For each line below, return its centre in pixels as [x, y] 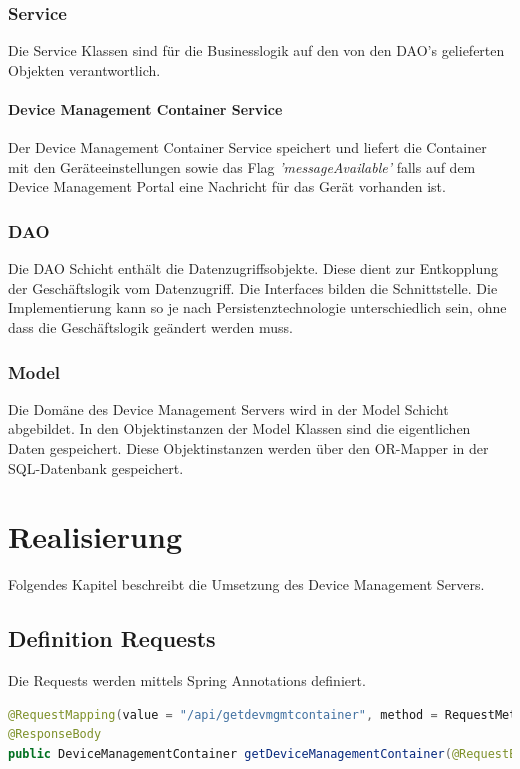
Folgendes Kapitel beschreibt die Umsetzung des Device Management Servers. [246, 584]
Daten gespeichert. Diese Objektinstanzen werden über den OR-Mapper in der [248, 447]
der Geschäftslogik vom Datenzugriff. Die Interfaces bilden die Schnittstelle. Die [253, 287]
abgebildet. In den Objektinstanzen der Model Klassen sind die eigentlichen [239, 428]
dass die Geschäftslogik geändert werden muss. [150, 326]
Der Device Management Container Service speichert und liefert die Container [247, 147]
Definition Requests [112, 638]
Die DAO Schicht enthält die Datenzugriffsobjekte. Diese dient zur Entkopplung [253, 268]
